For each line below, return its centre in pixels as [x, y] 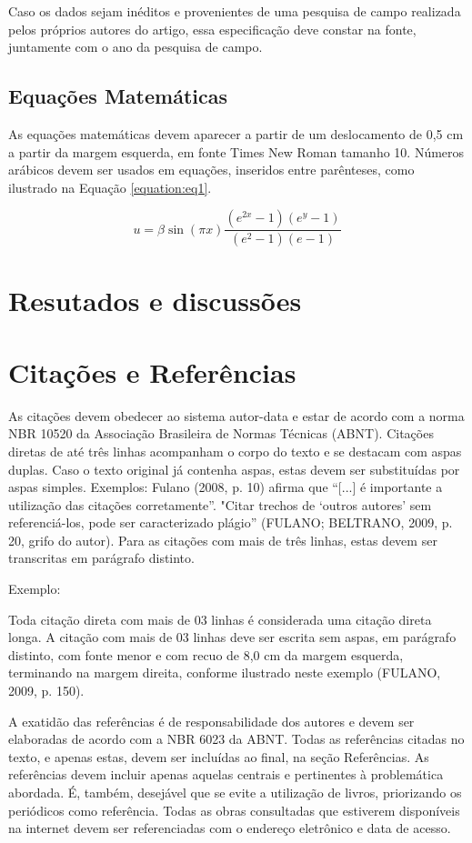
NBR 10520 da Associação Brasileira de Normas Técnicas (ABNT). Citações [221, 433]
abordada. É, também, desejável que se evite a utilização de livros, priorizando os [235, 793]
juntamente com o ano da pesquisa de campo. [136, 47]
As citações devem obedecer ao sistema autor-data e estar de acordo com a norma [236, 415]
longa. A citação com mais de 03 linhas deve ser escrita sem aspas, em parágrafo [232, 637]
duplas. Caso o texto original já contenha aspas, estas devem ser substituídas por [234, 469]
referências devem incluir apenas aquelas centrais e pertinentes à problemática [226, 774]
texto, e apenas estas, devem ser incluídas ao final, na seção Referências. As [219, 756]
